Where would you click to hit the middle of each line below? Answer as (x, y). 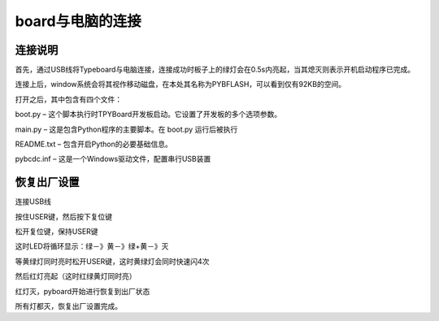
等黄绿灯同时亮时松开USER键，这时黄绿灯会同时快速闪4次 (112, 261)
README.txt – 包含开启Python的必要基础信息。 (93, 144)
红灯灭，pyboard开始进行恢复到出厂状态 (83, 291)
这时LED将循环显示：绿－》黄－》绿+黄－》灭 (92, 246)
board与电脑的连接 (78, 21)
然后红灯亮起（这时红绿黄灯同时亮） (76, 276)
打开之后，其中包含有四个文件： (68, 99)
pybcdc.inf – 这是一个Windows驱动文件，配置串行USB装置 (113, 159)
